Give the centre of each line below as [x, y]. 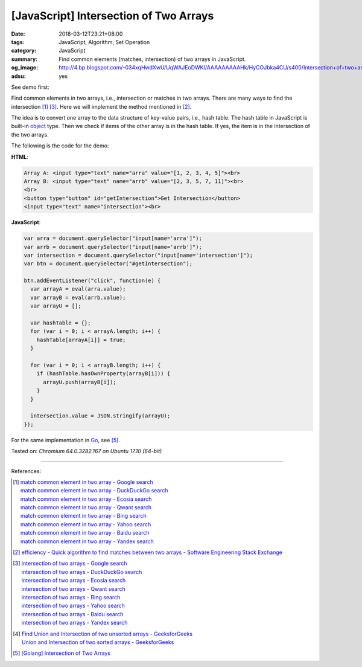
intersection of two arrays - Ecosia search [74, 581]
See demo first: [30, 87]
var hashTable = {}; [61, 323]
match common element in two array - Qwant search [86, 507]
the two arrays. [30, 134]
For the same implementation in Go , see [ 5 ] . [66, 440]
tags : [18, 42]
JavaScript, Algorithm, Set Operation [104, 42]
